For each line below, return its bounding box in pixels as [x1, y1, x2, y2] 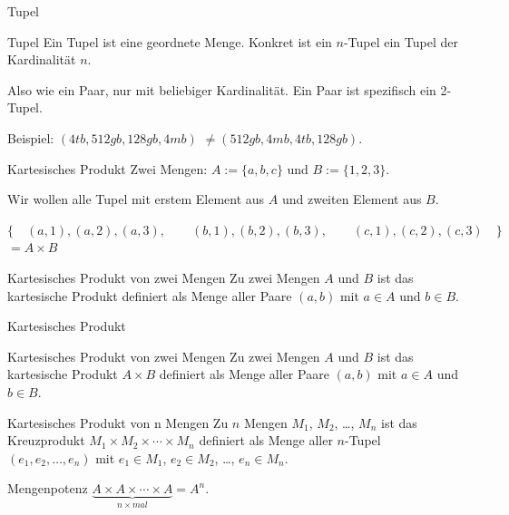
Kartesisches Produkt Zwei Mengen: [7, 159, 208, 178]
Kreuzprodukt [7, 431, 85, 450]
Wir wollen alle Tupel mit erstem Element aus [7, 189, 265, 209]
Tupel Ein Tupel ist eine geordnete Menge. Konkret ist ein [7, 32, 332, 51]
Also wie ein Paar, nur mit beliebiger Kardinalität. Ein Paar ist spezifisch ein [7, 80, 436, 99]
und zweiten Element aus [281, 189, 422, 209]
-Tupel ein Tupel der [343, 32, 458, 51]
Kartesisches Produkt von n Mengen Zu [7, 413, 229, 432]
